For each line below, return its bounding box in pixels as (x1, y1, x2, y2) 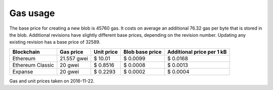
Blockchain (12, 48, 40, 55)
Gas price (60, 48, 83, 55)
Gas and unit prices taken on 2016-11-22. (9, 78, 95, 84)
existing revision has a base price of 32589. (9, 39, 101, 45)
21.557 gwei (60, 55, 88, 62)
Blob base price (123, 48, 162, 55)
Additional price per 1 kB (167, 48, 227, 55)
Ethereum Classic (12, 61, 54, 68)
